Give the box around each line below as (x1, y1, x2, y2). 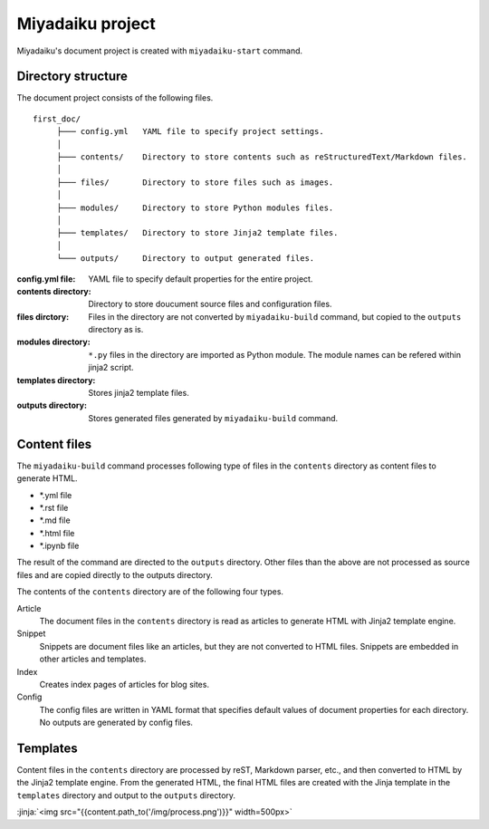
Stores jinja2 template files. (88, 388, 189, 399)
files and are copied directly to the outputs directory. (16, 569, 213, 580)
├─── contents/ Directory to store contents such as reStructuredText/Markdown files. (56, 152, 468, 162)
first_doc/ (33, 113, 81, 124)
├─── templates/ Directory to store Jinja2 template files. (56, 227, 339, 238)
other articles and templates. (39, 653, 147, 665)
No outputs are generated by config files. (39, 717, 194, 728)
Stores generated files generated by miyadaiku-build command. (88, 412, 339, 423)
